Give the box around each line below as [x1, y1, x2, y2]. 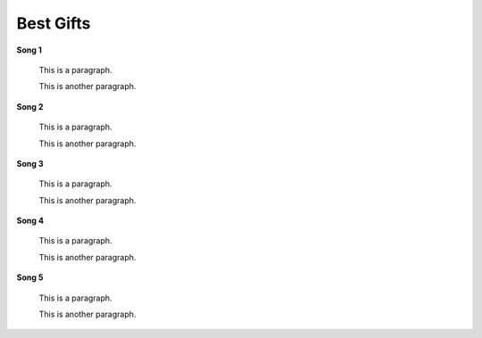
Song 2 [16, 101, 44, 111]
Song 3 [16, 158, 44, 169]
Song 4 [16, 215, 45, 227]
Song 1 [16, 45, 42, 55]
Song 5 [16, 272, 44, 283]
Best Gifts [16, 13, 91, 33]
